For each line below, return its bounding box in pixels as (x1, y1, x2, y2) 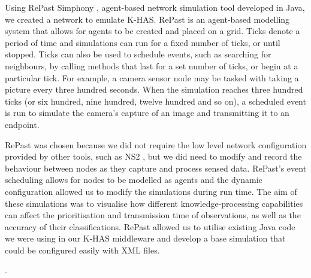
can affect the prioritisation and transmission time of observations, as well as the (5, 209, 301, 221)
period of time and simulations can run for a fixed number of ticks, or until (5, 36, 280, 48)
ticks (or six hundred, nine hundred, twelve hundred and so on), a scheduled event (5, 94, 306, 107)
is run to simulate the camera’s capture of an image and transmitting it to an (5, 106, 289, 119)
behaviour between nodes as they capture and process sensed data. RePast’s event (5, 161, 307, 174)
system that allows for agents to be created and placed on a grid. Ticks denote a (5, 25, 300, 37)
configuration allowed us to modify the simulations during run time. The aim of (5, 185, 297, 197)
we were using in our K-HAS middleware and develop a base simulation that (5, 232, 286, 245)
